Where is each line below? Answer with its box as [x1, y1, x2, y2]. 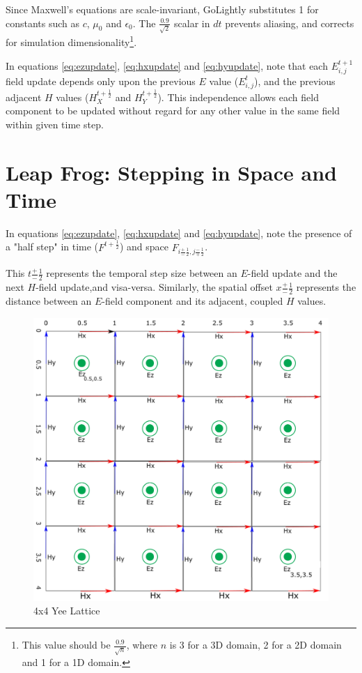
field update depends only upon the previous [6, 73, 196, 88]
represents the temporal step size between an [46, 266, 237, 280]
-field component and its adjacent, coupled [102, 294, 283, 308]
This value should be [22, 637, 111, 651]
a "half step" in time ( [6, 239, 99, 254]
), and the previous [254, 73, 336, 88]
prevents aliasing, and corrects [225, 15, 354, 30]
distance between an [6, 294, 92, 308]
